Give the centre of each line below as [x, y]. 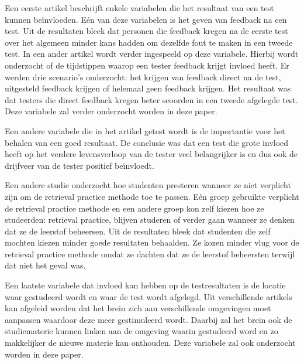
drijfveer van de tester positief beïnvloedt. [80, 165]
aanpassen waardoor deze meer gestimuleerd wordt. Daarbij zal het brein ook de [148, 319]
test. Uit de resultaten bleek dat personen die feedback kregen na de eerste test [146, 31]
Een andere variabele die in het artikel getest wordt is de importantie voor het [145, 130]
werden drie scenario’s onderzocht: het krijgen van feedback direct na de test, [143, 76]
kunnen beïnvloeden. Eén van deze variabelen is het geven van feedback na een [146, 19]
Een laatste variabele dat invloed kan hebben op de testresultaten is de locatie [145, 285]
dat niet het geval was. [45, 265]
